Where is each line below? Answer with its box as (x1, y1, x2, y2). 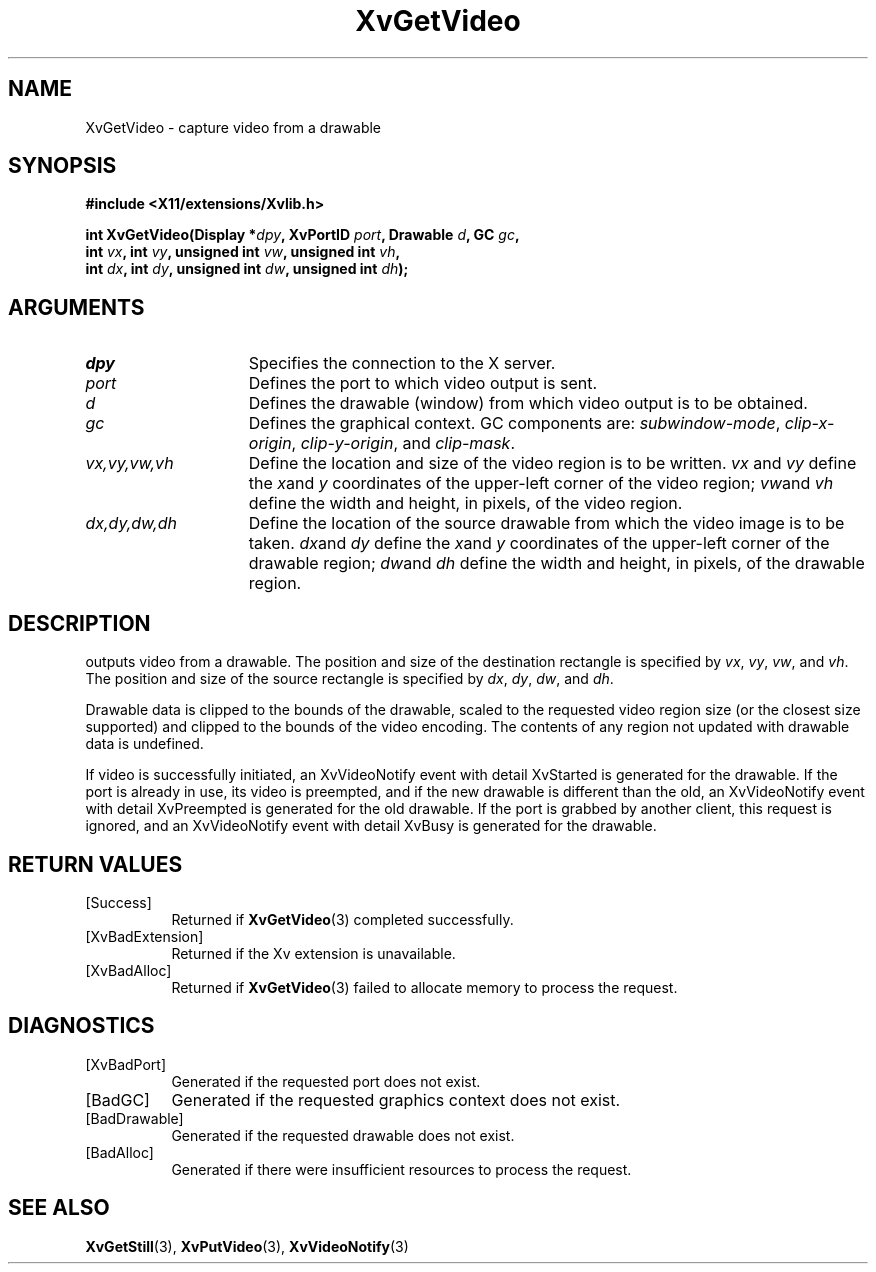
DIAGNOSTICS (8, 1013, 155, 1039)
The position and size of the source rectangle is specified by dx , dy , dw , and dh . (85, 670, 614, 688)
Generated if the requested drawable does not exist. (171, 1126, 515, 1144)
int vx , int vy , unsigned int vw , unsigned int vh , (85, 243, 401, 261)
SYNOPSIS (8, 153, 117, 179)
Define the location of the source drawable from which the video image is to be (248, 513, 845, 534)
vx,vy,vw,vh (85, 453, 174, 474)
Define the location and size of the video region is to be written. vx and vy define (248, 453, 857, 474)
